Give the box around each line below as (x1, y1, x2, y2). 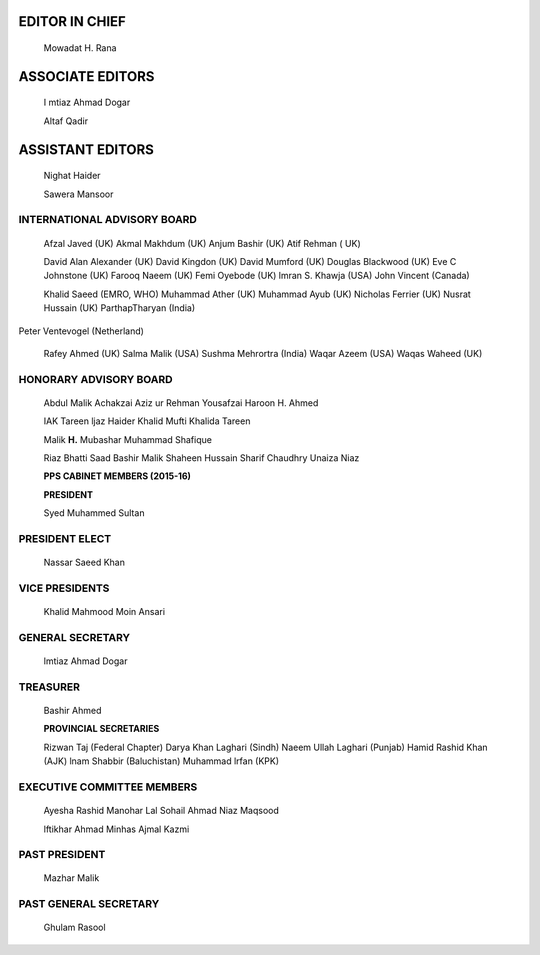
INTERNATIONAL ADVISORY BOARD (18, 213, 197, 227)
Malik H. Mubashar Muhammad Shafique (43, 433, 212, 445)
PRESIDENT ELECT (18, 531, 112, 545)
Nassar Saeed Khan (43, 556, 125, 569)
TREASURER (18, 680, 80, 694)
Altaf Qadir (43, 115, 89, 127)
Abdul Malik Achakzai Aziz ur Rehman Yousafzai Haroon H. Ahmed (43, 396, 319, 409)
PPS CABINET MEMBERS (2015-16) (43, 470, 192, 482)
